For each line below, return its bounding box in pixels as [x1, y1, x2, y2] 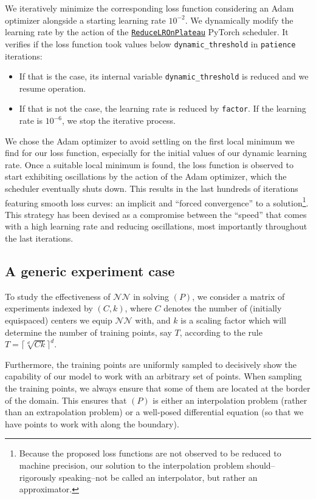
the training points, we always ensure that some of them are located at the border [5, 381, 311, 394]
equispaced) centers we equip [5, 313, 112, 326]
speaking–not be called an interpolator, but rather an [58, 470, 258, 483]
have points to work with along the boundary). [5, 417, 179, 430]
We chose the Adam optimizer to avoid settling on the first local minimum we [5, 134, 295, 147]
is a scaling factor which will [180, 313, 286, 326]
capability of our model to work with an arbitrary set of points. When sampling [5, 370, 302, 382]
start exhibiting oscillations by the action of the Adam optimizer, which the [5, 170, 287, 183]
